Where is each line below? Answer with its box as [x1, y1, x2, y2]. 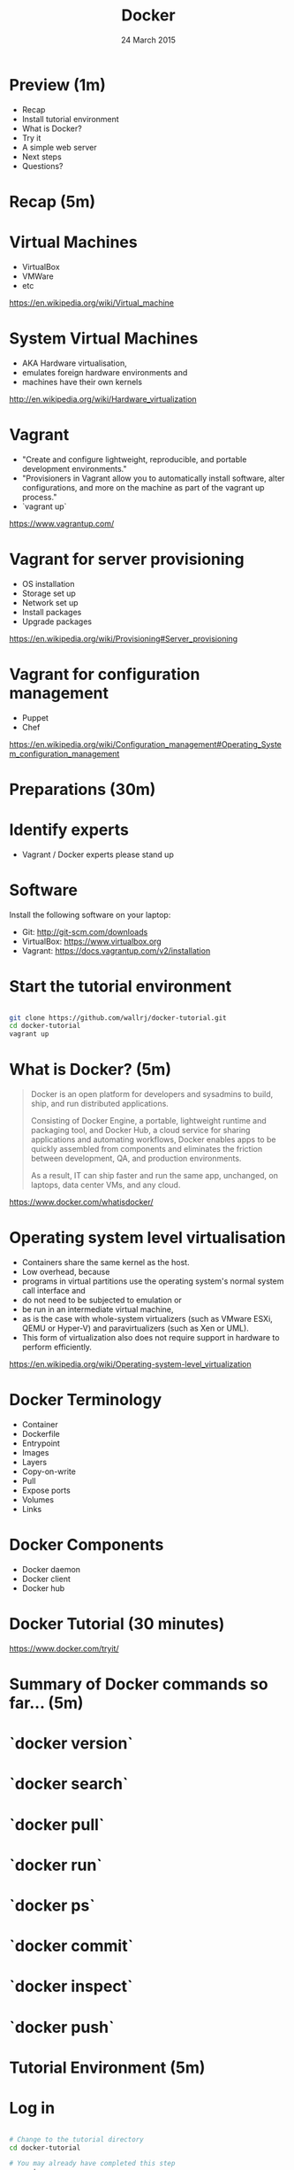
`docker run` [9, 1855, 103, 1875]
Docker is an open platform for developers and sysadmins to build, [30, 1089, 274, 1100]
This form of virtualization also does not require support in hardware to [21, 1332, 280, 1343]
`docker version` [9, 1734, 134, 1754]
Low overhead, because [21, 1267, 110, 1278]
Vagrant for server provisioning [9, 549, 245, 569]
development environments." [21, 463, 127, 474]
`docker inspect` [9, 1976, 133, 1996]
